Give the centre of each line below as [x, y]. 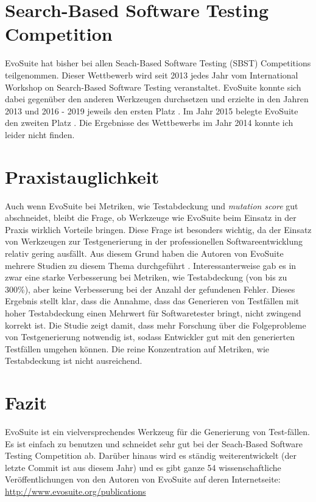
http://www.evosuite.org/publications [75, 491]
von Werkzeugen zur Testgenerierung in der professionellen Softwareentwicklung [154, 241]
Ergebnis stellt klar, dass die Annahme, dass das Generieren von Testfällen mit [152, 301]
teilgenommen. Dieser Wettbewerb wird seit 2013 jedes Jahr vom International [152, 75]
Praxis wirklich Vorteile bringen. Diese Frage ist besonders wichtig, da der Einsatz [158, 229]
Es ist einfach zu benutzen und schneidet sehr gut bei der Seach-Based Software [154, 443]
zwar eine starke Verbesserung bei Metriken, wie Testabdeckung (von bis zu [146, 277]
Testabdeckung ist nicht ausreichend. [74, 361]
